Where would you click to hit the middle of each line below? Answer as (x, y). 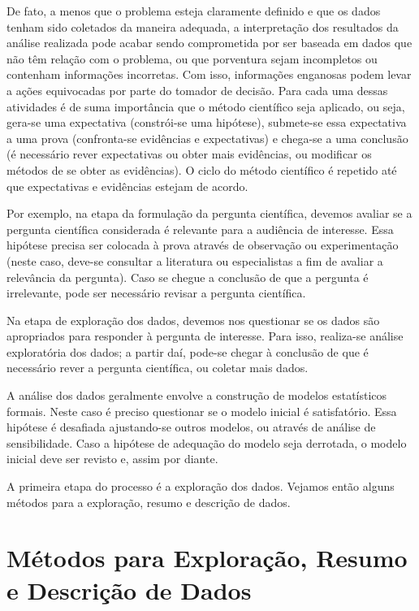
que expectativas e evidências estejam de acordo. (127, 186)
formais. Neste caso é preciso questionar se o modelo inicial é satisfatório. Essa (202, 411)
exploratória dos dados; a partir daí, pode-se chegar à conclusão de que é (188, 351)
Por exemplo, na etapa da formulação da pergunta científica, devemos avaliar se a (209, 213)
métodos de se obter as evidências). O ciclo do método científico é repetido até (202, 169)
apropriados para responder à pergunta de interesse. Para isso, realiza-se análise (205, 336)
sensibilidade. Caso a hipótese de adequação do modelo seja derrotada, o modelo (207, 442)
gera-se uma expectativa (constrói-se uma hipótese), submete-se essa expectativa (207, 122)
